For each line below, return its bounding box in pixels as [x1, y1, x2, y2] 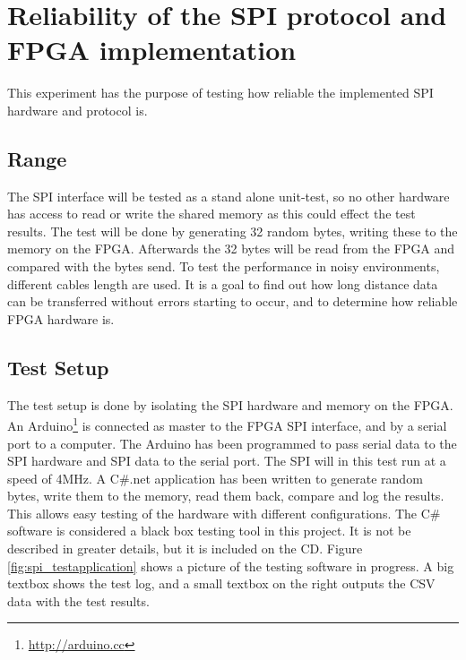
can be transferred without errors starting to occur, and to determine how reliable [7, 292, 458, 311]
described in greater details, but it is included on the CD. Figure [7, 539, 363, 558]
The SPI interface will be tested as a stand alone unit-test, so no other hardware [7, 186, 450, 205]
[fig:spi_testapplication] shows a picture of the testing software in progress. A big [7, 556, 454, 575]
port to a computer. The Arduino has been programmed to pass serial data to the [7, 433, 457, 452]
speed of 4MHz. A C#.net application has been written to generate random [7, 468, 423, 487]
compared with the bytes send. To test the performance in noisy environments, [7, 257, 440, 276]
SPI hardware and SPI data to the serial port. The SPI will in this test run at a [7, 451, 446, 470]
